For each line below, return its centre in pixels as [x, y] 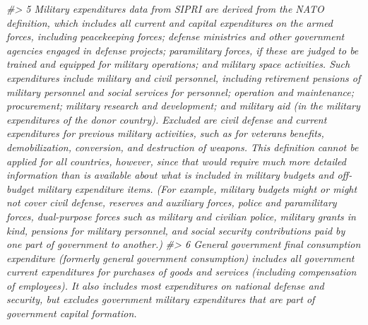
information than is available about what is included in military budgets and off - [179, 175]
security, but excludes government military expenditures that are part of [161, 299]
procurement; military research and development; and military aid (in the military [183, 106]
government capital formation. [72, 313]
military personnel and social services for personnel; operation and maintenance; [180, 91]
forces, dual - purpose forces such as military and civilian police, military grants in [181, 216]
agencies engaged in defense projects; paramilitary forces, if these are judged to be [183, 50]
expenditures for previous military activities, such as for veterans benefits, [165, 133]
